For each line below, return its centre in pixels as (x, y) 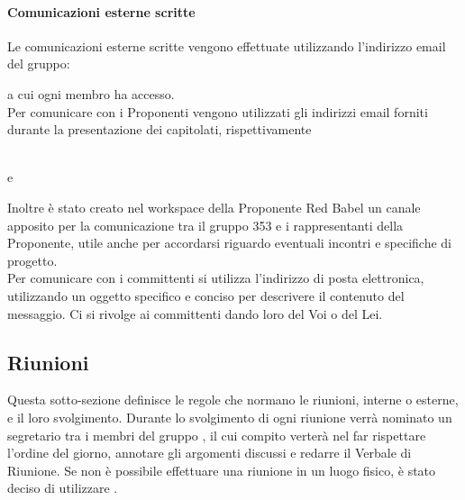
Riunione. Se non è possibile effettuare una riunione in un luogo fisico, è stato (222, 470)
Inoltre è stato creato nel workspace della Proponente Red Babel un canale (214, 207)
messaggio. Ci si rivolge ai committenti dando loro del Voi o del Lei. (195, 313)
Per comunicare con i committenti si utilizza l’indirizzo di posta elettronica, (216, 278)
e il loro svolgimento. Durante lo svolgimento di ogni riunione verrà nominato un (230, 417)
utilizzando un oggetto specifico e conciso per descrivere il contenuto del (206, 295)
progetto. (32, 260)
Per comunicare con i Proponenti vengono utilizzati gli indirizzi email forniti (218, 111)
